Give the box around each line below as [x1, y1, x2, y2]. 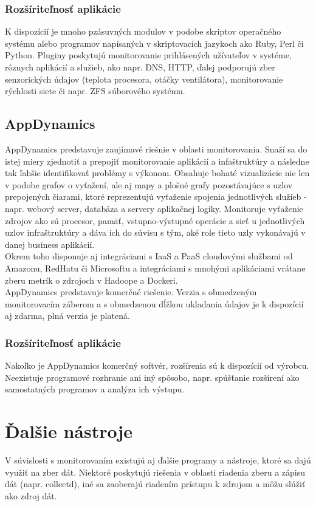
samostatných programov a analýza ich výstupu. [5, 383, 185, 395]
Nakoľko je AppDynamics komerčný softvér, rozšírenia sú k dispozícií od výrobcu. [5, 359, 309, 372]
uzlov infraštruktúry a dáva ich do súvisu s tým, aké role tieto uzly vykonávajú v [5, 226, 306, 239]
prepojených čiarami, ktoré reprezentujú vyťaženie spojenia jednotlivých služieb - [5, 190, 307, 203]
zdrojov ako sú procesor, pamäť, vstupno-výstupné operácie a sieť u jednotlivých [5, 214, 305, 227]
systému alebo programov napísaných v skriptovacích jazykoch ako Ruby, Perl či [5, 36, 304, 49]
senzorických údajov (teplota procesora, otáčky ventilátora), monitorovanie [5, 72, 283, 85]
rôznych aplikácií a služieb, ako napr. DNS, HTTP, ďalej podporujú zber [5, 61, 275, 73]
